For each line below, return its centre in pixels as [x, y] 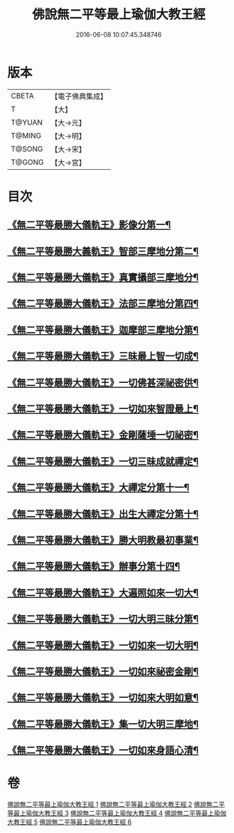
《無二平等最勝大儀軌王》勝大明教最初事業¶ [103, 540]
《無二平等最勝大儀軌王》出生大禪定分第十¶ [103, 514]
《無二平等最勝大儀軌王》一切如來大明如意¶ [103, 698]
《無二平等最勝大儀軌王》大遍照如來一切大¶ [103, 593]
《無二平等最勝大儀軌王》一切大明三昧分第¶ [103, 619]
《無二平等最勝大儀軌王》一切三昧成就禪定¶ [103, 461]
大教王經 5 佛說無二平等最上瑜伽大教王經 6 [70, 822]
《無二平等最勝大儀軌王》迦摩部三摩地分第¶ [103, 330]
